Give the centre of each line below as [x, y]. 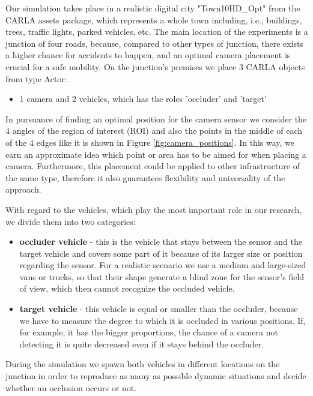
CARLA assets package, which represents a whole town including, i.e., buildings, [154, 19]
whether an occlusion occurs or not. [71, 387]
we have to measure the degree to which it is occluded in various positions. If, [163, 320]
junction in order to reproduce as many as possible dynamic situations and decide [156, 376]
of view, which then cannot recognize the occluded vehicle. [127, 288]
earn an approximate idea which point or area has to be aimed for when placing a [156, 154]
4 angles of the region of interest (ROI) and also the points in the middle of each [154, 130]
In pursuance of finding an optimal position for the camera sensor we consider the [156, 118]
